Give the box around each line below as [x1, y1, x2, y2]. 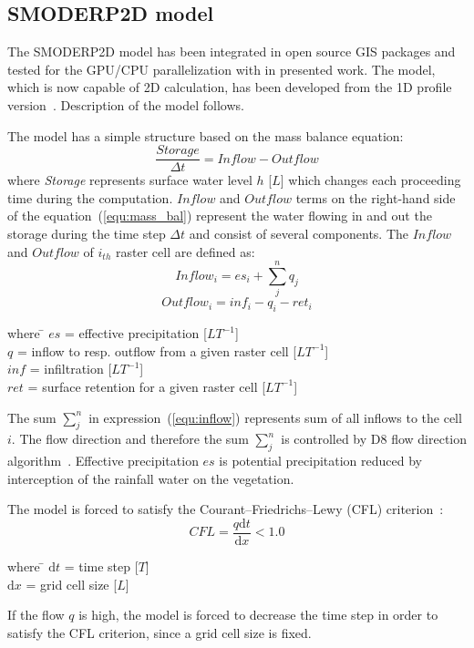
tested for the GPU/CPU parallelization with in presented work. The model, [7, 59, 436, 78]
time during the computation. [7, 188, 173, 207]
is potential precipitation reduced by [219, 451, 422, 470]
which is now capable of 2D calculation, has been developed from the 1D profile [7, 77, 452, 97]
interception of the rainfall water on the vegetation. [7, 468, 294, 488]
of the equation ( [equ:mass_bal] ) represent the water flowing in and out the [7, 206, 432, 225]
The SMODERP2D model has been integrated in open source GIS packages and [7, 42, 456, 61]
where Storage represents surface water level [7, 170, 252, 190]
